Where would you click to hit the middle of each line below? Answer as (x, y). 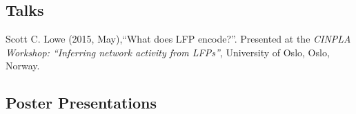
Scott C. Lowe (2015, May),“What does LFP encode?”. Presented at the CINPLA (178, 39)
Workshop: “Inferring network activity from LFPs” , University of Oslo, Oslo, (168, 52)
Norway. (23, 66)
